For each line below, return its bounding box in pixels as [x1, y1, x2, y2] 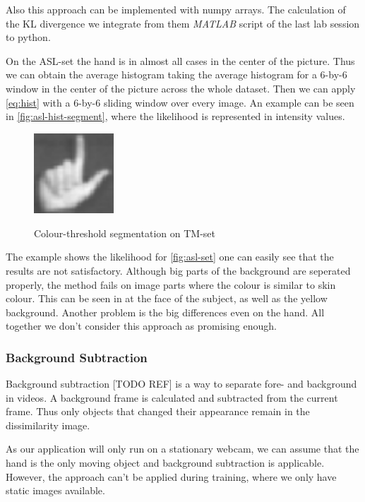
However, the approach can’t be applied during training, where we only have [6, 469, 337, 484]
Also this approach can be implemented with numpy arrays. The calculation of [6, 2, 346, 16]
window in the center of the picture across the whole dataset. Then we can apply [6, 80, 356, 95]
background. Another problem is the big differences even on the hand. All [6, 304, 325, 319]
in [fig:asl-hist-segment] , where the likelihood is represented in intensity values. [6, 109, 345, 124]
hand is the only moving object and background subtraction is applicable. [6, 455, 325, 470]
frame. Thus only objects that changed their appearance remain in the [6, 404, 310, 419]
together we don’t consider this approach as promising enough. [6, 318, 277, 333]
